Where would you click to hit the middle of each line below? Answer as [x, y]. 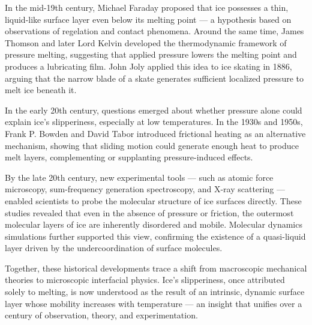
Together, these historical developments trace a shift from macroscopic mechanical [156, 268]
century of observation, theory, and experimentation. [101, 315]
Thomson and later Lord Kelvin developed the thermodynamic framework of [146, 42]
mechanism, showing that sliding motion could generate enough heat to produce [152, 145]
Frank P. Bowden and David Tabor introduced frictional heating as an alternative [155, 133]
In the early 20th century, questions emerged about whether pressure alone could [154, 110]
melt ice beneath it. [41, 90]
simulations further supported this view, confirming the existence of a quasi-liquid [155, 236]
